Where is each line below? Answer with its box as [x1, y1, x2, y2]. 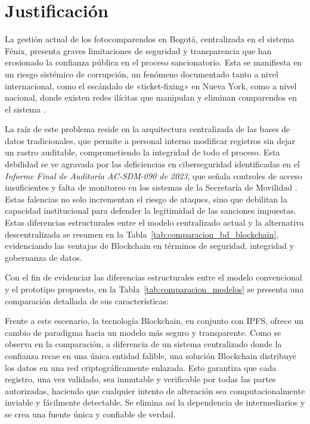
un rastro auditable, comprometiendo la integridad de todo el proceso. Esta [5, 146, 280, 158]
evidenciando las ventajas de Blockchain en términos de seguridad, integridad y [5, 239, 294, 252]
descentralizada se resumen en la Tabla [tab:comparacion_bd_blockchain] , [5, 227, 279, 240]
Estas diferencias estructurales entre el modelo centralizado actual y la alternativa [5, 216, 304, 229]
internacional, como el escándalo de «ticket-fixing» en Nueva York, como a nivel [5, 79, 297, 92]
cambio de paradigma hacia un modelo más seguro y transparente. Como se [5, 326, 281, 338]
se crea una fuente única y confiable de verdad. [5, 407, 176, 420]
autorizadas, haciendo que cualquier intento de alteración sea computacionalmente [5, 384, 305, 397]
